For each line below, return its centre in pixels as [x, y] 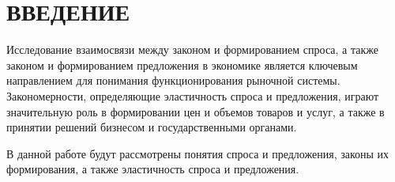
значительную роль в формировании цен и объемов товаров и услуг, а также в [196, 111]
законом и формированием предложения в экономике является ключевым [182, 64]
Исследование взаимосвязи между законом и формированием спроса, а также [192, 49]
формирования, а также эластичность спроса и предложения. [153, 169]
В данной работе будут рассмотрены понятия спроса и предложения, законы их [198, 153]
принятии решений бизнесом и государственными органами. [152, 127]
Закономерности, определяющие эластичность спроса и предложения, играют [193, 95]
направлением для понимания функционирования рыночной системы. [173, 80]
